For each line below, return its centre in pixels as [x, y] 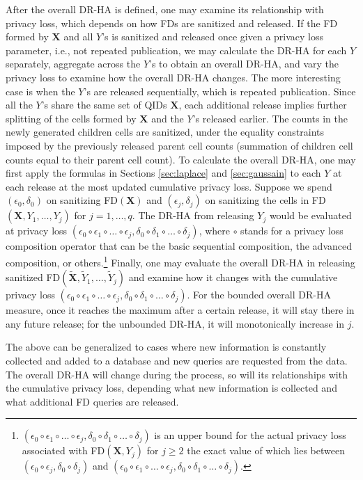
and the [168, 118]
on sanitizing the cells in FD [265, 200]
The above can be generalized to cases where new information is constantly [166, 347]
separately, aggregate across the [73, 64]
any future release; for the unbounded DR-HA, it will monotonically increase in [175, 323]
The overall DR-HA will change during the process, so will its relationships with [177, 374]
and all [78, 37]
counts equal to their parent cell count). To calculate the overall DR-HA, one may [181, 159]
